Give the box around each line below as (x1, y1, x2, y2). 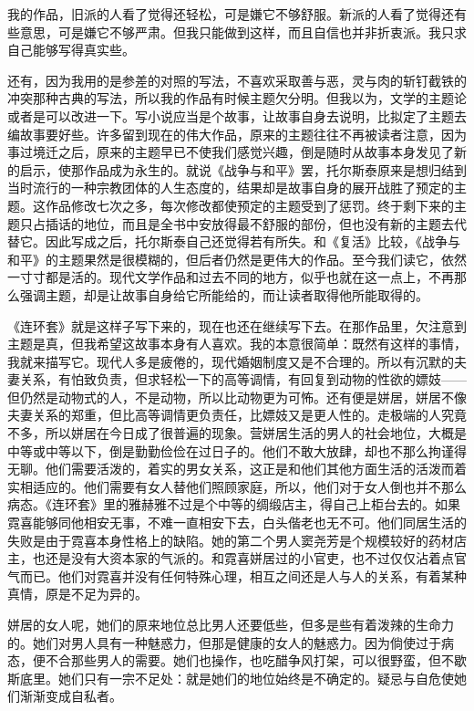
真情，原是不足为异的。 (7, 584, 148, 603)
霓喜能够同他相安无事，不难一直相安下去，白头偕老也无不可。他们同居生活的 (7, 513, 467, 532)
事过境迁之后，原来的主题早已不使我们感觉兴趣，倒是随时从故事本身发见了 (7, 142, 454, 162)
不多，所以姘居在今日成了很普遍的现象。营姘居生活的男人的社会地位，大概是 (7, 423, 467, 443)
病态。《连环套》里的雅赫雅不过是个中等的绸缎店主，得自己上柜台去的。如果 (7, 495, 460, 514)
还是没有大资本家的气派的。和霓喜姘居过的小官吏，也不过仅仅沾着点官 (45, 549, 467, 568)
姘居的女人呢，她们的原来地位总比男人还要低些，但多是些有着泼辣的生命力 (7, 615, 454, 633)
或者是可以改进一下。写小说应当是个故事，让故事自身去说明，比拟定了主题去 (7, 106, 467, 125)
